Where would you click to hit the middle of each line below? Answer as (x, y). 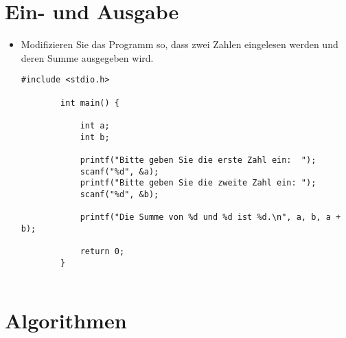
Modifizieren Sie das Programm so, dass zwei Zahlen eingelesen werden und (180, 44)
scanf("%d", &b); (119, 194)
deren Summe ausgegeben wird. (87, 57)
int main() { (90, 103)
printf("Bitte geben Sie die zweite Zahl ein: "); (198, 183)
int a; (95, 125)
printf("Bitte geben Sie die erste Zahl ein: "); (198, 160)
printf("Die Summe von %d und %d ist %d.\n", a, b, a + (210, 217)
